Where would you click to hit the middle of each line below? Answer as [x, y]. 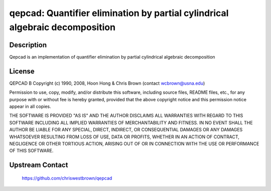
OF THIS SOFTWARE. [31, 151]
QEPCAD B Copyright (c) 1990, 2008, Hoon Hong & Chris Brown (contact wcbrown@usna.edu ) [107, 83]
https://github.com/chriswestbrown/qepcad [67, 178]
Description [28, 45]
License [22, 71]
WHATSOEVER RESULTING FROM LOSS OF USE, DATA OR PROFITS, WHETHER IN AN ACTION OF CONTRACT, [124, 137]
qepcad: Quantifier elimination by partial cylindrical [119, 13]
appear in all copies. [30, 106]
